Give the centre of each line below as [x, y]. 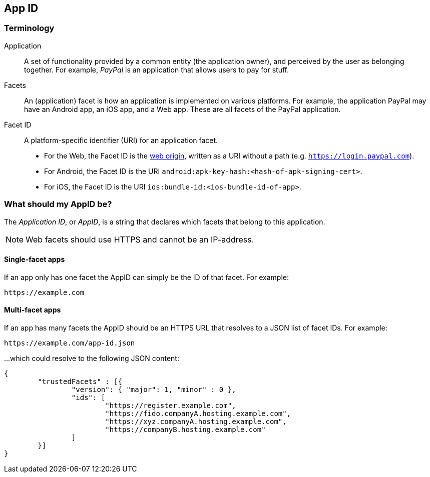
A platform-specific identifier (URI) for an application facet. [121, 140]
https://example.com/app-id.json [70, 343]
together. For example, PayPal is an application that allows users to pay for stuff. [156, 69]
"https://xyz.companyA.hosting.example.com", [196, 421]
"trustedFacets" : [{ [80, 381]
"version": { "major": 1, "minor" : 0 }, [154, 389]
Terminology [29, 28]
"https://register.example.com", [171, 405]
